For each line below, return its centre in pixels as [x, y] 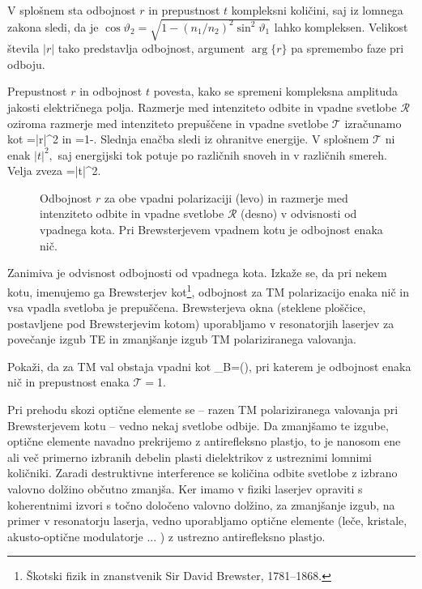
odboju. [26, 64]
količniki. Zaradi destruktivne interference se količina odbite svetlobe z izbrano [202, 473]
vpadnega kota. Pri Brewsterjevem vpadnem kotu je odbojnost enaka [211, 230]
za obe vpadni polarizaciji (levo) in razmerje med [226, 197]
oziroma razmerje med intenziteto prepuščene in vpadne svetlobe [168, 123]
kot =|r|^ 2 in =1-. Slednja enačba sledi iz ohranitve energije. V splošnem [188, 139]
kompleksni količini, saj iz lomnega [317, 10]
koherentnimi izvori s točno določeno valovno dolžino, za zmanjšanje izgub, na [201, 504]
